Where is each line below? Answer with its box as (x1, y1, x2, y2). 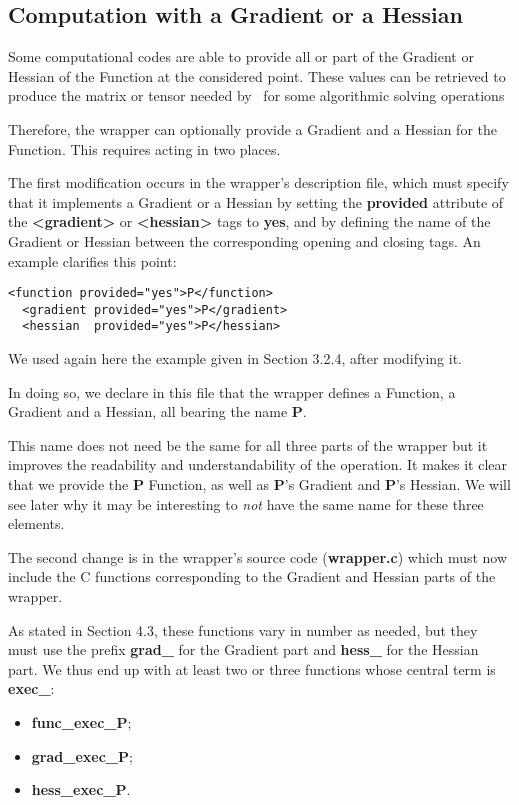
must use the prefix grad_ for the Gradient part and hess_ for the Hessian (8, 639, 479, 660)
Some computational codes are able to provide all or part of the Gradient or (8, 46, 474, 67)
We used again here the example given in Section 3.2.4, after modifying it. (8, 348, 463, 369)
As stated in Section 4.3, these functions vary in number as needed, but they (8, 619, 478, 640)
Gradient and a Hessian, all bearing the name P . (8, 401, 307, 422)
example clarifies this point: (8, 250, 177, 271)
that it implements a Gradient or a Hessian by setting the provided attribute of (8, 191, 504, 212)
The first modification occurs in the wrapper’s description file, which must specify (8, 172, 509, 193)
